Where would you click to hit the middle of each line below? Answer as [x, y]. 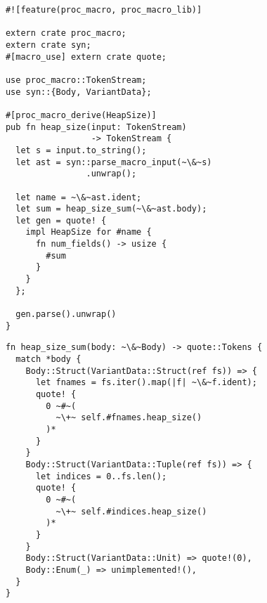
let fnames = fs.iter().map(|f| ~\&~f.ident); [146, 383]
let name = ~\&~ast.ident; [79, 197]
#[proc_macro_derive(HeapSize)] [81, 115]
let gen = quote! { [61, 220]
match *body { [48, 359]
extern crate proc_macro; [66, 33]
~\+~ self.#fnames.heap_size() [129, 418]
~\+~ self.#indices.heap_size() [131, 511]
